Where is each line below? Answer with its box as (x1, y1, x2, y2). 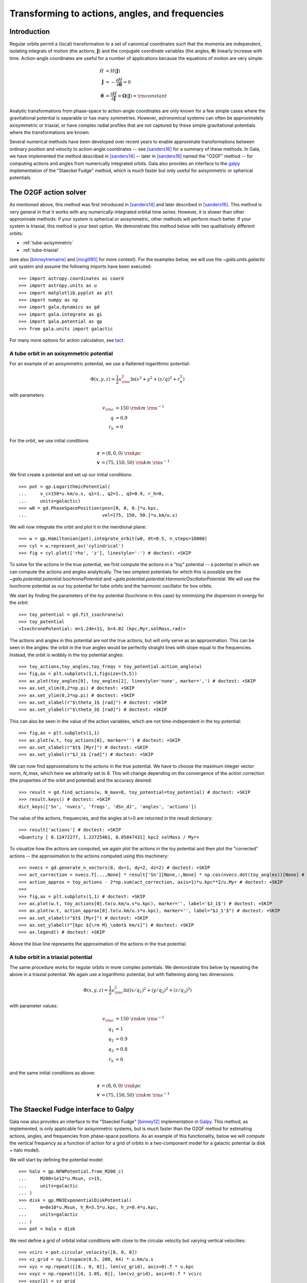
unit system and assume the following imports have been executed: (9, 263, 152, 269)
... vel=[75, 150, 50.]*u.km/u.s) (18, 512, 178, 518)
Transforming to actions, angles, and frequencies (9, 8, 225, 19)
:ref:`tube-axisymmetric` (22, 240, 74, 246)
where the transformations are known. (9, 129, 90, 135)
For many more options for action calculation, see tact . (9, 337, 125, 343)
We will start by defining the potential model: (9, 1156, 104, 1162)
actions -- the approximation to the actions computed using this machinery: (9, 852, 169, 859)
